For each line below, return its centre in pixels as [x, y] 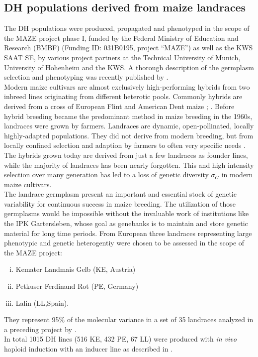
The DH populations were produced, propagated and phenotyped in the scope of [127, 28]
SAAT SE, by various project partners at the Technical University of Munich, [122, 57]
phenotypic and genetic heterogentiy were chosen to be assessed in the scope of [124, 243]
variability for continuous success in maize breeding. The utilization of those [120, 203]
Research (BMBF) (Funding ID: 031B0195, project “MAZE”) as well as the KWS [129, 48]
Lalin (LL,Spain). [42, 302]
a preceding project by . [40, 329]
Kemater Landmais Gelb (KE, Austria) [76, 269]
